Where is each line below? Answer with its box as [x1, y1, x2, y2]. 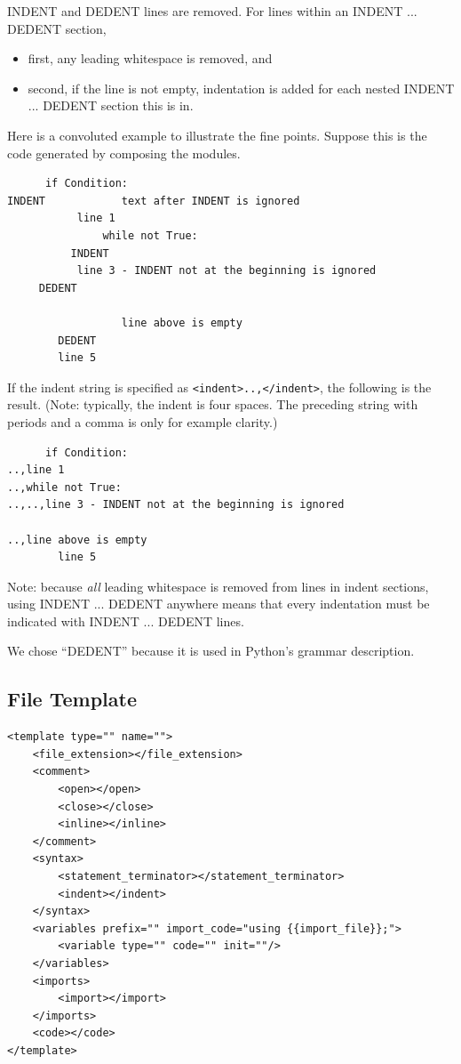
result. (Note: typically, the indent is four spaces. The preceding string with [7, 395, 418, 414]
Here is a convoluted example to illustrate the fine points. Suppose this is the [7, 125, 427, 144]
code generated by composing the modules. [7, 143, 241, 162]
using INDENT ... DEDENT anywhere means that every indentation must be [7, 594, 430, 613]
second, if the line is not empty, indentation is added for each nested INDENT [28, 78, 455, 97]
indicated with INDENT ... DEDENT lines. [7, 611, 244, 630]
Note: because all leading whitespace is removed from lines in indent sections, [7, 576, 429, 595]
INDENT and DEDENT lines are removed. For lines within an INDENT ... [7, 2, 417, 20]
